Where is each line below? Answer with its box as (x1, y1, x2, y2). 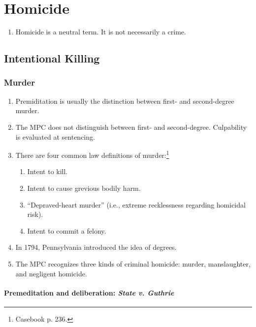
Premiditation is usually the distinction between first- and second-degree (15, 95, 234, 106)
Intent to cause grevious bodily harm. (27, 182, 141, 193)
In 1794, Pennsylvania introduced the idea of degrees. (15, 242, 177, 252)
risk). (27, 209, 43, 219)
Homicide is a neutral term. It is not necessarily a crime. (15, 27, 186, 37)
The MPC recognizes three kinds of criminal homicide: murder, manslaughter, (15, 258, 251, 268)
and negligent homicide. (15, 268, 87, 278)
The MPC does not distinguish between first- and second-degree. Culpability (15, 121, 247, 132)
